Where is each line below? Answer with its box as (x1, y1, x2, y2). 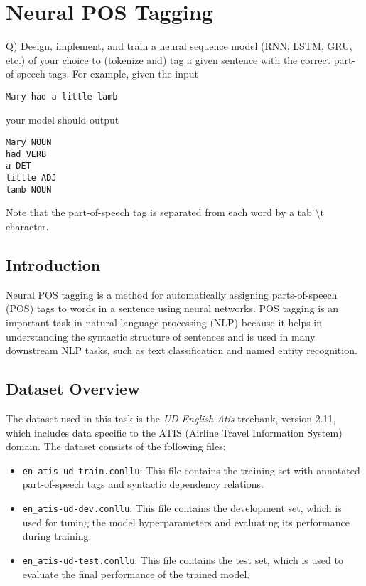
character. (6, 219, 49, 234)
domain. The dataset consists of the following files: (6, 439, 226, 454)
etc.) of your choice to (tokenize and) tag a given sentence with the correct (6, 52, 331, 67)
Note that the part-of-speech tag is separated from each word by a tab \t (6, 205, 324, 220)
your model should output (6, 112, 119, 127)
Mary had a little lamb (6, 91, 118, 102)
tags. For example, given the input (48, 66, 199, 81)
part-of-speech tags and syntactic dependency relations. (22, 476, 264, 491)
